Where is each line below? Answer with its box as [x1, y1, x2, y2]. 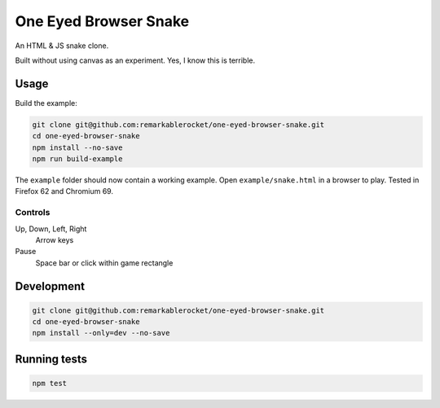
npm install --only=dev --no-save [32, 328, 170, 338]
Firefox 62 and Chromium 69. [15, 186, 114, 196]
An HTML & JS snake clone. [15, 41, 109, 50]
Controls [15, 207, 51, 218]
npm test [32, 379, 68, 388]
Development [15, 279, 86, 293]
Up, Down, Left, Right [15, 224, 87, 234]
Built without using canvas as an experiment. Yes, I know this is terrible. [15, 55, 256, 65]
